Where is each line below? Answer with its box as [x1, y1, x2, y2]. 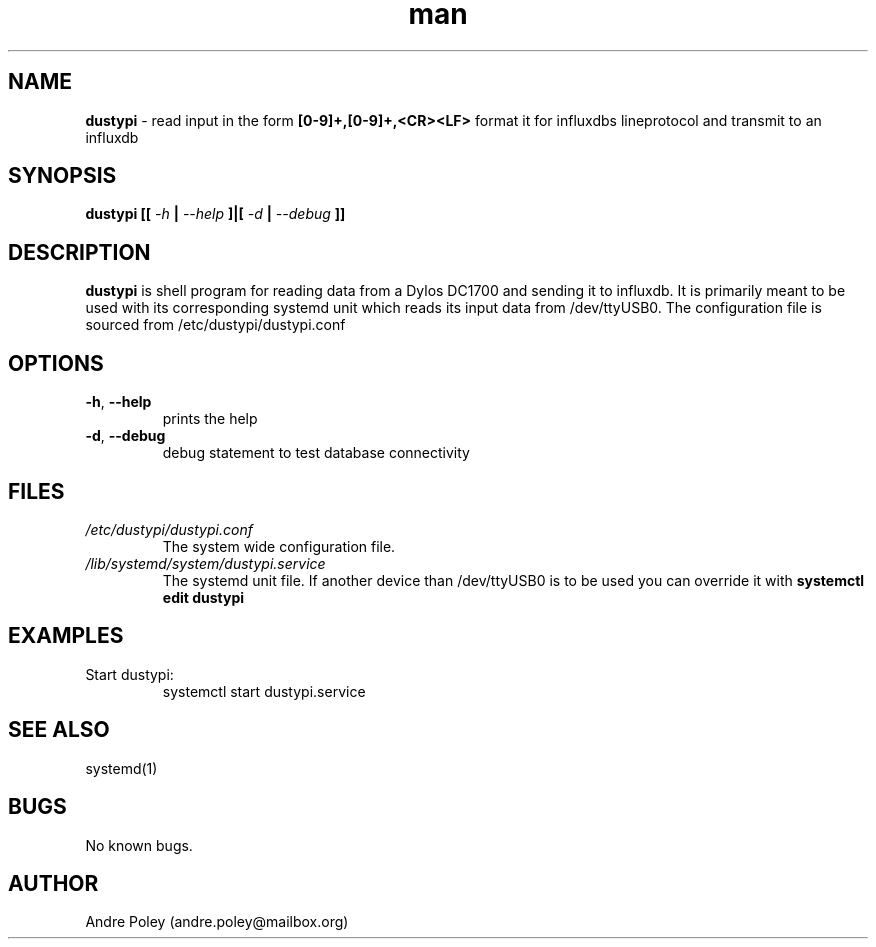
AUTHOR [8, 870, 99, 896]
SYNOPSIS [8, 163, 117, 189]
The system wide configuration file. [162, 537, 396, 555]
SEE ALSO [8, 717, 110, 743]
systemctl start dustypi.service [162, 682, 366, 700]
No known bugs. [85, 836, 193, 854]
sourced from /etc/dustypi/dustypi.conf [85, 316, 346, 334]
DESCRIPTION [8, 239, 151, 265]
